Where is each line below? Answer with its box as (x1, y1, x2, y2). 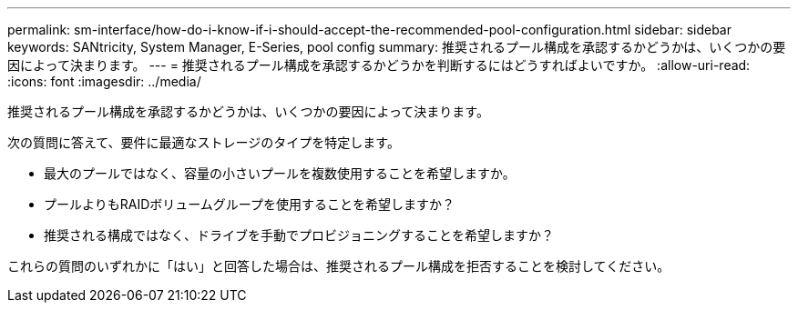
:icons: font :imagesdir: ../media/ (7, 74, 201, 89)
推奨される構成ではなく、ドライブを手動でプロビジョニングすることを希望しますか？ (44, 227, 554, 243)
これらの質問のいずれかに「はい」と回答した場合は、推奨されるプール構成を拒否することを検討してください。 (7, 258, 670, 274)
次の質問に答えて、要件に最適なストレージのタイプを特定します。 (7, 135, 400, 150)
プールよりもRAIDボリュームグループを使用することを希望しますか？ (44, 196, 455, 212)
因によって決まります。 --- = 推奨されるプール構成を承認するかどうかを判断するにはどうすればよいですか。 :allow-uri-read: (7, 57, 751, 73)
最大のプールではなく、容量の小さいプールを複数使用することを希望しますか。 (44, 165, 516, 181)
